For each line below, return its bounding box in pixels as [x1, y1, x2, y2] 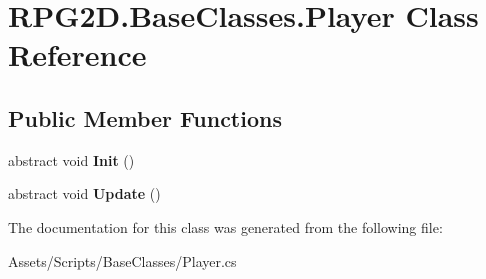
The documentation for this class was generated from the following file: [8, 216, 443, 237]
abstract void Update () [8, 183, 161, 204]
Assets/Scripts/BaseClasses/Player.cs [8, 250, 237, 271]
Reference [8, 34, 147, 75]
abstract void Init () [8, 149, 135, 170]
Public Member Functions [8, 102, 282, 133]
